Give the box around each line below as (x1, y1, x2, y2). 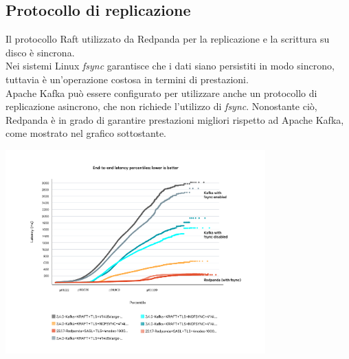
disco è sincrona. (5, 45, 75, 59)
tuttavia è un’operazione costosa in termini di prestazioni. (5, 72, 249, 86)
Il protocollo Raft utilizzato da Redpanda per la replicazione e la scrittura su (5, 32, 330, 46)
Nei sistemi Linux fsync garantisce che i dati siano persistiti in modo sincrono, (5, 58, 335, 73)
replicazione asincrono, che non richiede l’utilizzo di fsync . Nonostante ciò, (5, 99, 317, 113)
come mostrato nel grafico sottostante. (5, 126, 166, 140)
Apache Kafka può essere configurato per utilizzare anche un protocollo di (5, 85, 317, 100)
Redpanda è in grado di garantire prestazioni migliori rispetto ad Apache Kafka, (5, 112, 344, 127)
